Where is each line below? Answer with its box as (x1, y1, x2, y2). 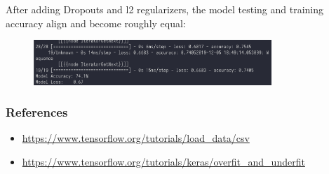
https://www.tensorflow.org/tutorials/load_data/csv (22, 131, 250, 145)
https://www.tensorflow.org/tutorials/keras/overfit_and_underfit (22, 154, 305, 168)
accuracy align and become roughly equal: (6, 15, 186, 30)
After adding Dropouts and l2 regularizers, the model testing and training (6, 2, 323, 16)
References (6, 103, 68, 121)
